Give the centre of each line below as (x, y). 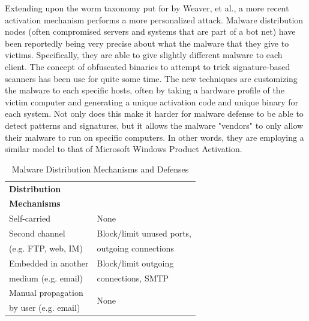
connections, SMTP (133, 278)
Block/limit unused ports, (144, 233)
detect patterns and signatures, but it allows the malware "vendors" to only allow (154, 125)
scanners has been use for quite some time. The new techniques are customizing (151, 78)
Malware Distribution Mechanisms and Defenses (100, 169)
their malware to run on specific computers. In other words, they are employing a (154, 137)
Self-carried (30, 218)
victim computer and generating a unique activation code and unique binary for (152, 102)
